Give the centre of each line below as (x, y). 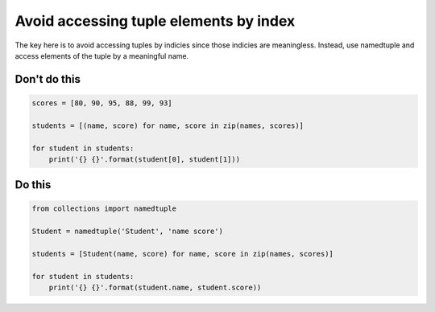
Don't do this (48, 79)
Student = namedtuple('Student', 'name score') (127, 232)
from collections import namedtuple (104, 209)
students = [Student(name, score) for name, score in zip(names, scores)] (183, 254)
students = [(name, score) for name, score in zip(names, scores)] (168, 125)
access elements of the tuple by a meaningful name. (102, 55)
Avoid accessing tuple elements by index (155, 21)
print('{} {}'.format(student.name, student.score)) (155, 288)
